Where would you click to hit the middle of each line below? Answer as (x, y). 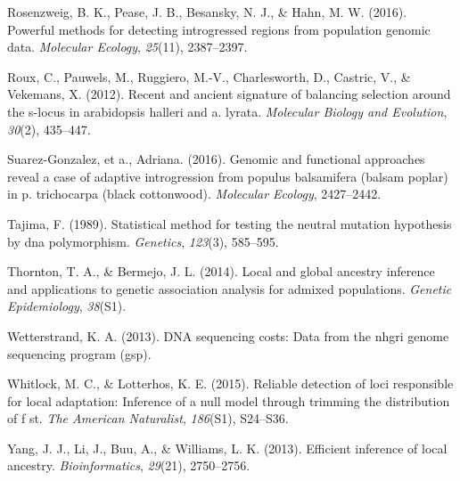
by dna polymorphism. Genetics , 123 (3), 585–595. (143, 241)
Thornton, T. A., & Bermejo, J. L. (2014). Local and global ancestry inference (221, 271)
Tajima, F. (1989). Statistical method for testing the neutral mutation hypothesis (230, 223)
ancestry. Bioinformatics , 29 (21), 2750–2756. (129, 465)
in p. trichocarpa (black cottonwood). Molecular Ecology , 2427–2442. (194, 194)
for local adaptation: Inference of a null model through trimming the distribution (229, 400)
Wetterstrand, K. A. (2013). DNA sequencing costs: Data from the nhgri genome (228, 335)
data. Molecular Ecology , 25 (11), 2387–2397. (127, 47)
